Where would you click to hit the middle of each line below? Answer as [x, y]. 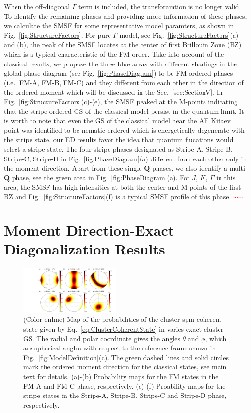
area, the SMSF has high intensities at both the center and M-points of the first [123, 187]
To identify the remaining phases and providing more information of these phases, [125, 16]
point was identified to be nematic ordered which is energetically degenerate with [124, 130]
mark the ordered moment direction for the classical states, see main [125, 367]
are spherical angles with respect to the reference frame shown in [120, 348]
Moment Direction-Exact [89, 230]
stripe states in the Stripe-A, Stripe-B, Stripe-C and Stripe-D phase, [125, 395]
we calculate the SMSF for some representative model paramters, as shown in [119, 25]
